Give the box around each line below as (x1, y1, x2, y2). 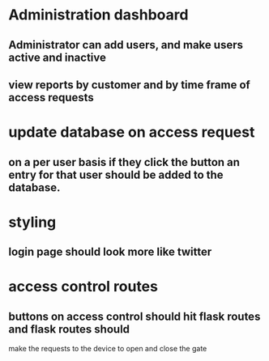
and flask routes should (8, 322, 130, 336)
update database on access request (8, 123, 255, 142)
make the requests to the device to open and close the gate (8, 344, 207, 354)
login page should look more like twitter (8, 245, 212, 259)
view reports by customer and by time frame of (8, 78, 251, 91)
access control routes (8, 278, 158, 296)
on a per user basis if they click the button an (8, 155, 241, 169)
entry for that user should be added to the (8, 168, 224, 181)
